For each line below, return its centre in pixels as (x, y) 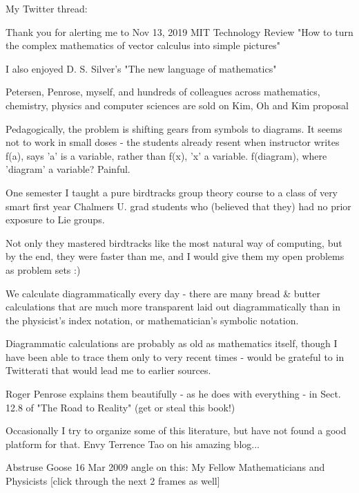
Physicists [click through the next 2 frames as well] (113, 481)
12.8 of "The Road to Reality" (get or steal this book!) (120, 407)
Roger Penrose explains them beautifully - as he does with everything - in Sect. (173, 394)
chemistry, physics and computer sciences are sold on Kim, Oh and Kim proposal (177, 105)
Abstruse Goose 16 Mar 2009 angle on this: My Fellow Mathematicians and (165, 467)
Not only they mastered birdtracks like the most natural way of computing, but (174, 242)
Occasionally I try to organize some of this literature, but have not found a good (176, 430)
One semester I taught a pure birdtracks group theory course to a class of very (172, 192)
